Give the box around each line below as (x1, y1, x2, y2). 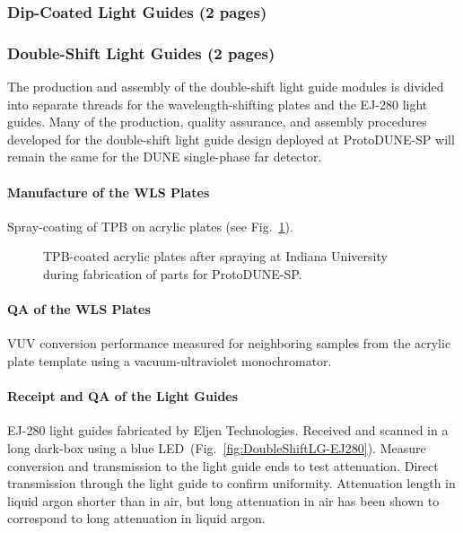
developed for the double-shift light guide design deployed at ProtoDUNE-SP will (7, 129, 455, 148)
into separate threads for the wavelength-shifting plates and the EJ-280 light (7, 94, 428, 113)
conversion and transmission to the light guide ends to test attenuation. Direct (7, 456, 439, 475)
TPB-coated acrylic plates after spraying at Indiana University (43, 247, 388, 266)
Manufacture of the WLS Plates (7, 182, 210, 201)
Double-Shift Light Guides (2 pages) (7, 41, 275, 64)
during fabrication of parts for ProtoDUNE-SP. (43, 265, 302, 284)
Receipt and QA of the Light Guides (7, 387, 239, 406)
